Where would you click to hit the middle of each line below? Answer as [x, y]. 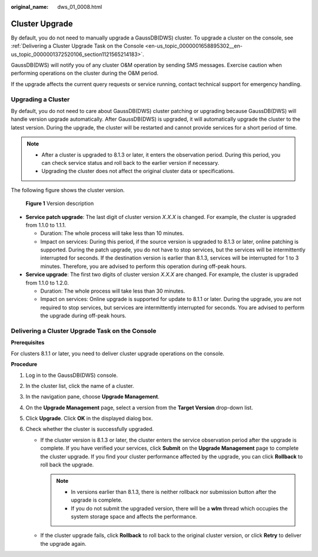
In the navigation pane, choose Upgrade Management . [92, 397]
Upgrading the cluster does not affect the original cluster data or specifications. [138, 171]
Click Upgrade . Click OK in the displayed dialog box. [89, 419]
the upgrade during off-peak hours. [83, 316]
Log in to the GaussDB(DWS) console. [72, 375]
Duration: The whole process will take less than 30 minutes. [113, 291]
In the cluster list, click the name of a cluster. [80, 386]
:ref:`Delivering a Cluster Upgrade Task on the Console [77, 46]
